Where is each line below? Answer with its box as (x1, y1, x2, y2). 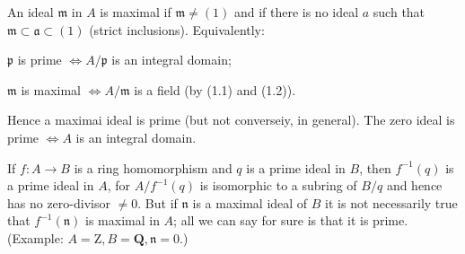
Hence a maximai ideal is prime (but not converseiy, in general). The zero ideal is (7, 110, 455, 129)
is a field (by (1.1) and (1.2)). (134, 80, 296, 99)
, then (359, 158, 391, 177)
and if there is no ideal (233, 3, 359, 21)
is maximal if (100, 3, 171, 21)
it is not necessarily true (325, 193, 458, 212)
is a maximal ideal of (192, 193, 308, 212)
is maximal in (85, 211, 160, 230)
